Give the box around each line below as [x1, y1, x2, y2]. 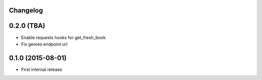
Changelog [9, 6, 43, 14]
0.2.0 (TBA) [9, 22, 46, 30]
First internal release [21, 67, 63, 72]
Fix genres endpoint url [21, 41, 68, 47]
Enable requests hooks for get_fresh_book [21, 34, 106, 40]
